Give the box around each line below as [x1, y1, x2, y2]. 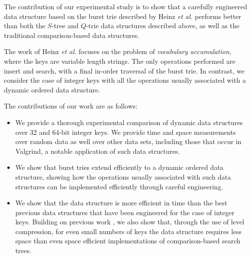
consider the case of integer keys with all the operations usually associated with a [4, 75, 246, 85]
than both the [4, 20, 46, 31]
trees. [15, 245, 32, 256]
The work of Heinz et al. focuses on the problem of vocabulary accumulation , [4, 46, 232, 56]
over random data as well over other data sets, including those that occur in [15, 136, 242, 147]
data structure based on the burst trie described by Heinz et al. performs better [4, 11, 241, 21]
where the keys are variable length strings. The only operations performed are [4, 55, 235, 66]
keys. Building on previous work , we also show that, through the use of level [15, 217, 245, 227]
